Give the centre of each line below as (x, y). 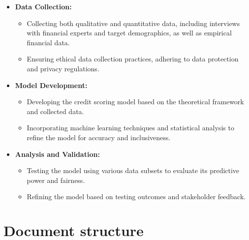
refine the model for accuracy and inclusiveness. (99, 137)
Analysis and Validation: (57, 154)
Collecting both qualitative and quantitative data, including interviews (133, 23)
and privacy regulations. (63, 68)
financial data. (48, 42)
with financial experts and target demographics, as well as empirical (129, 33)
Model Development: (51, 85)
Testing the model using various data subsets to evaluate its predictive (133, 170)
